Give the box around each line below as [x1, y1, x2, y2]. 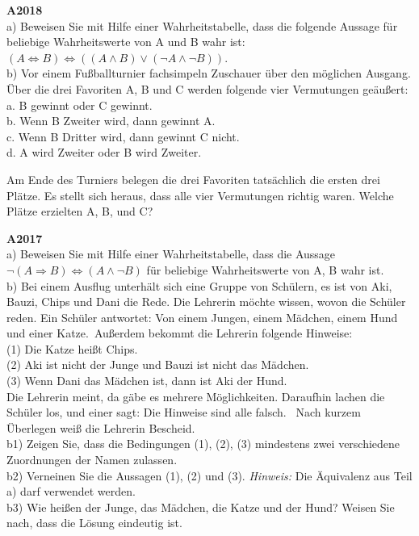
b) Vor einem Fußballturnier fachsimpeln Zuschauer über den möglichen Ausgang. [6, 65, 411, 82]
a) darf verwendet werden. [6, 483, 136, 500]
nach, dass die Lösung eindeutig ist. [6, 514, 182, 531]
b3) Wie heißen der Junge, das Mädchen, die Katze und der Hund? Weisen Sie [6, 498, 395, 515]
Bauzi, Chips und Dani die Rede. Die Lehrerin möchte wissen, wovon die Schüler [6, 293, 406, 310]
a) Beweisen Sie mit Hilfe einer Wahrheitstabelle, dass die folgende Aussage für [6, 17, 398, 34]
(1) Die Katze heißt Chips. [6, 340, 138, 357]
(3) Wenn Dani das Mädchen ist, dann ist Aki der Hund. [6, 372, 287, 389]
